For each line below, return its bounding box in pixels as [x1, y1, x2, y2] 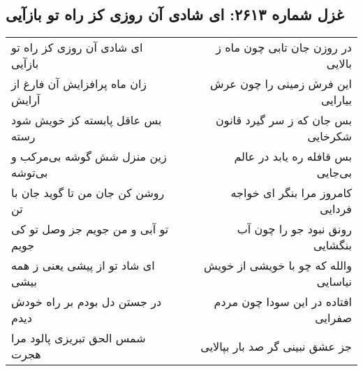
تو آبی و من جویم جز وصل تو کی [11, 221, 169, 238]
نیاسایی [316, 273, 352, 290]
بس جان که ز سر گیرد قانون [216, 112, 352, 129]
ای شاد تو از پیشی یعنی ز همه [11, 257, 155, 274]
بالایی [326, 55, 352, 72]
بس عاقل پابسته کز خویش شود [11, 112, 162, 129]
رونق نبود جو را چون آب [237, 221, 352, 238]
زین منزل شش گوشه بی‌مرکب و [11, 148, 167, 165]
